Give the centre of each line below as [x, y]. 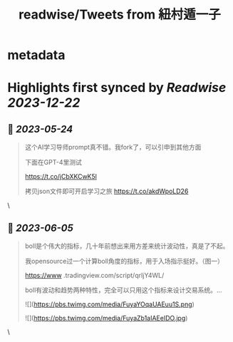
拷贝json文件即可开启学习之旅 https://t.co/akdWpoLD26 [107, 191]
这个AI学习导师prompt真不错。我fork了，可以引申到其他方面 [113, 147]
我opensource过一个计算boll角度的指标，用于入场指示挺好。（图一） [124, 261]
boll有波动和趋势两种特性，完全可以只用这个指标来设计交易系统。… [123, 290]
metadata [36, 55]
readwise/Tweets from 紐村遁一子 [120, 15]
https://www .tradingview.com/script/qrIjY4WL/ [94, 275]
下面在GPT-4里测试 [53, 162]
